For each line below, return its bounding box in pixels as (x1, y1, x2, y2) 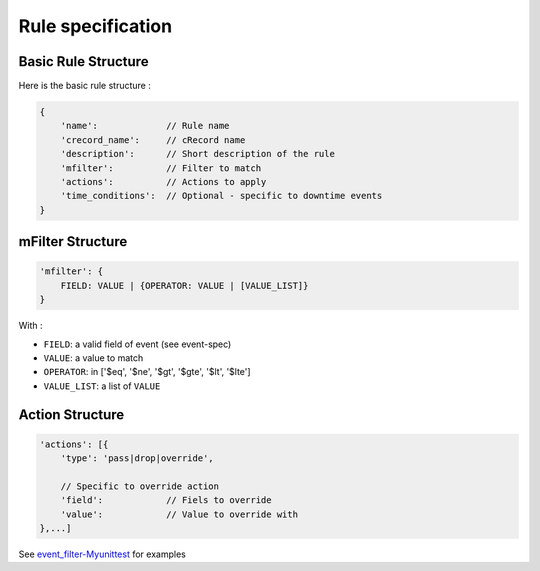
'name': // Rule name (60, 120, 230, 132)
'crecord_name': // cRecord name (60, 134, 246, 145)
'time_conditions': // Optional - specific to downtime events (60, 190, 383, 202)
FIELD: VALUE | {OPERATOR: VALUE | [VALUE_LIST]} (60, 280, 309, 291)
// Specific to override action (60, 480, 220, 492)
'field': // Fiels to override (60, 495, 272, 506)
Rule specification (18, 15, 173, 37)
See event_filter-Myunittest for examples (18, 548, 187, 560)
